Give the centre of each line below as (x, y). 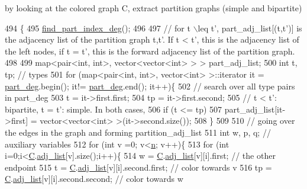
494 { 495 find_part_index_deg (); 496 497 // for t (98, 28)
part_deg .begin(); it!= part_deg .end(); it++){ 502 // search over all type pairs (150, 86)
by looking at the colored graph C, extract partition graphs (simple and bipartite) (153, 8)
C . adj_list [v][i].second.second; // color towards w (94, 179)
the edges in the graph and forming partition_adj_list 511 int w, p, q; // (138, 132)
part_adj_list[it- (255, 109)
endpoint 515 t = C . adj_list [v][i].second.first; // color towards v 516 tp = (138, 167)
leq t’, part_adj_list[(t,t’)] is (250, 28)
